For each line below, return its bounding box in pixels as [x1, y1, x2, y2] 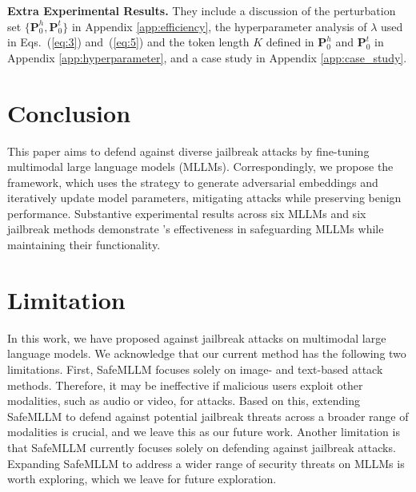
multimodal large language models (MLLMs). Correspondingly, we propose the [7, 158, 394, 175]
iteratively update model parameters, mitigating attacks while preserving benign [7, 189, 402, 206]
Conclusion [7, 96, 131, 129]
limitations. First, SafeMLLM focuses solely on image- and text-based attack [7, 360, 383, 377]
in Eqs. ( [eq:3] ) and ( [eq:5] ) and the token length [7, 34, 250, 50]
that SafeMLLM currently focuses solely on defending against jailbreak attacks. [7, 438, 396, 455]
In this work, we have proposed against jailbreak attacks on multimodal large [7, 329, 386, 346]
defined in [266, 34, 314, 50]
